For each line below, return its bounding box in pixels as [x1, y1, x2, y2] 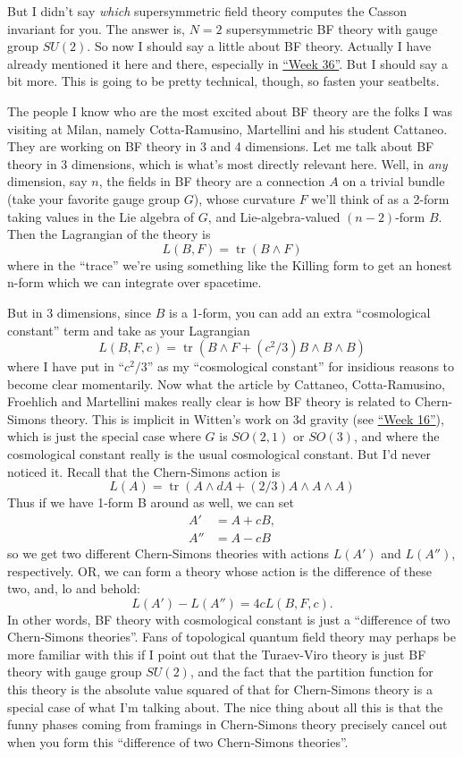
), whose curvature [193, 189, 296, 208]
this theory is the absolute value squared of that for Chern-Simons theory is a [7, 680, 433, 699]
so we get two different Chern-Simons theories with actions [7, 543, 330, 562]
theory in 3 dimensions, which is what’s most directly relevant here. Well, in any [7, 154, 448, 173]
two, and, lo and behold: [7, 579, 140, 598]
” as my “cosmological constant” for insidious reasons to [147, 357, 455, 376]
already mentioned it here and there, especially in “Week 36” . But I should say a [7, 54, 448, 72]
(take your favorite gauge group [7, 189, 181, 208]
